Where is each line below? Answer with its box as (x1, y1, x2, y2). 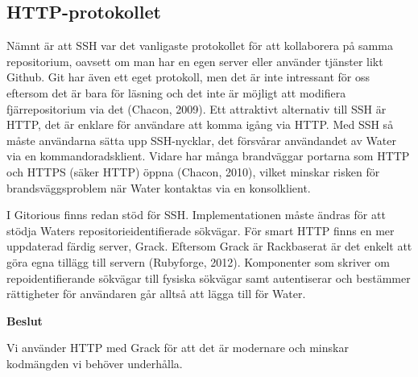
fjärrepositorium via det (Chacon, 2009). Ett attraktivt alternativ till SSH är (6, 100, 387, 117)
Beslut (6, 312, 43, 329)
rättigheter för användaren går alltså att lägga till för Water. (6, 285, 306, 302)
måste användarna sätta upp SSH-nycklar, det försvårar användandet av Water (6, 131, 396, 148)
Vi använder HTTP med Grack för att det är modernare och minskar (6, 339, 349, 356)
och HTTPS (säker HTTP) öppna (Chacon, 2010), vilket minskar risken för (6, 163, 380, 180)
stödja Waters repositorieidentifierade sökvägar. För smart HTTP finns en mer (6, 222, 395, 238)
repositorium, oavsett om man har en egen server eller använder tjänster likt (6, 52, 383, 69)
